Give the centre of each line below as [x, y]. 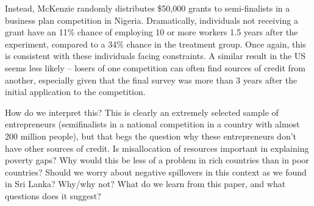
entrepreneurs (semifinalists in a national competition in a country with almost [152, 124]
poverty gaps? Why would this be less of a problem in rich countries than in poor [157, 160]
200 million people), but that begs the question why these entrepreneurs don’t [151, 136]
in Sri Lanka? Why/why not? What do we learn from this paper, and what [145, 184]
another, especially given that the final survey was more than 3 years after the [151, 80]
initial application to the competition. [75, 92]
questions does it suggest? [53, 195]
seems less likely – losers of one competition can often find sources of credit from [155, 67]
